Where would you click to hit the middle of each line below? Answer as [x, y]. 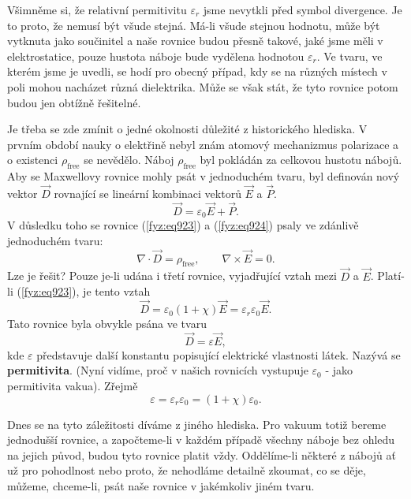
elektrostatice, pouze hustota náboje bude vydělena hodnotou [156, 56]
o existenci [33, 160]
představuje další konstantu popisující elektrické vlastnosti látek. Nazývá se [219, 354]
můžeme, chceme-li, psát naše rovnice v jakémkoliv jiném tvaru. [161, 486]
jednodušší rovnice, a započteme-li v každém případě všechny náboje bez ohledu [201, 439]
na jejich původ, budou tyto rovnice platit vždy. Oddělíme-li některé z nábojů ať [202, 454]
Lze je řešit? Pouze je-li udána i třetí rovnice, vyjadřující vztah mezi [172, 276]
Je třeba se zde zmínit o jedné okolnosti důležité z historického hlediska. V [187, 129]
